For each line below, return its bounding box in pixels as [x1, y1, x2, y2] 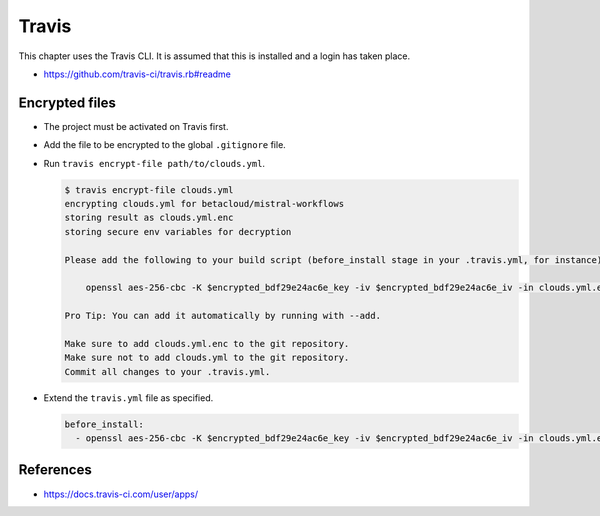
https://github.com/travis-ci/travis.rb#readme [43, 68, 232, 80]
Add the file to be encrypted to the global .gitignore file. [43, 139, 287, 151]
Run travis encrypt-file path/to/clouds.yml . [43, 157, 265, 169]
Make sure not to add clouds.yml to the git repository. [64, 352, 350, 364]
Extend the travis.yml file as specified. [43, 391, 214, 404]
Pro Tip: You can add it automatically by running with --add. [64, 310, 382, 322]
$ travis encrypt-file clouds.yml [64, 184, 234, 195]
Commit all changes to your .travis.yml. [64, 366, 271, 377]
